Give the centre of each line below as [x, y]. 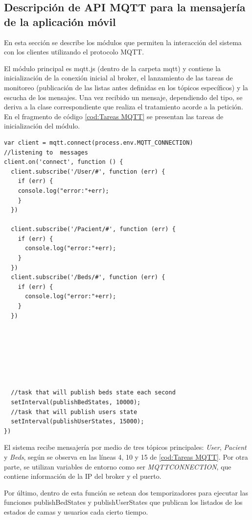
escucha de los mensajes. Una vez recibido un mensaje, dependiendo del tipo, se [123, 97]
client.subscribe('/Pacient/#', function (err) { [93, 229]
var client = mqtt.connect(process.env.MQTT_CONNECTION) [99, 143]
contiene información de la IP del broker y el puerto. [83, 476]
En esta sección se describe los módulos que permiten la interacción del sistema [123, 42]
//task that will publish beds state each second [93, 393]
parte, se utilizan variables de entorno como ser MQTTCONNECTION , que [118, 466]
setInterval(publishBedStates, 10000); [76, 402]
